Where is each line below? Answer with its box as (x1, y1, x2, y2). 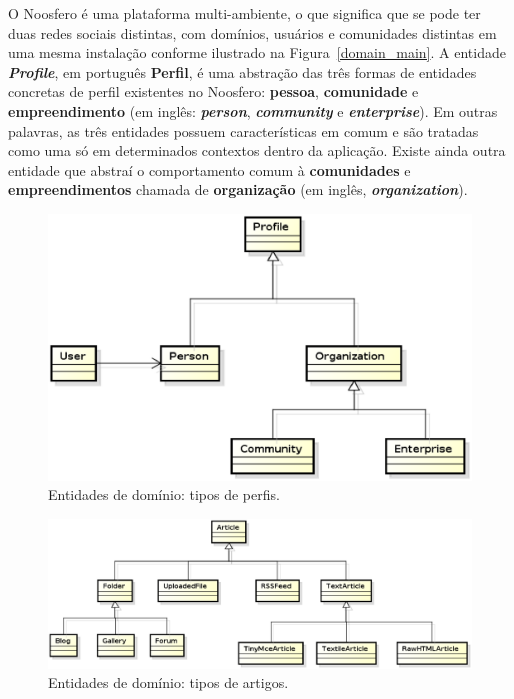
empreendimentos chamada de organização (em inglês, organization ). (8, 179, 468, 200)
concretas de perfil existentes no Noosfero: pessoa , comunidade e (8, 81, 419, 102)
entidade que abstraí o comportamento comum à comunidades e (8, 159, 411, 180)
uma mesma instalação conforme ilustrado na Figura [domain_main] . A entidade (8, 42, 506, 63)
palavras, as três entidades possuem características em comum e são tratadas (8, 120, 479, 141)
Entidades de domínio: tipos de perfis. (48, 484, 280, 505)
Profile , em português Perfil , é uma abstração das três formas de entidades (8, 61, 477, 82)
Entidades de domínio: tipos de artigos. (48, 672, 289, 693)
